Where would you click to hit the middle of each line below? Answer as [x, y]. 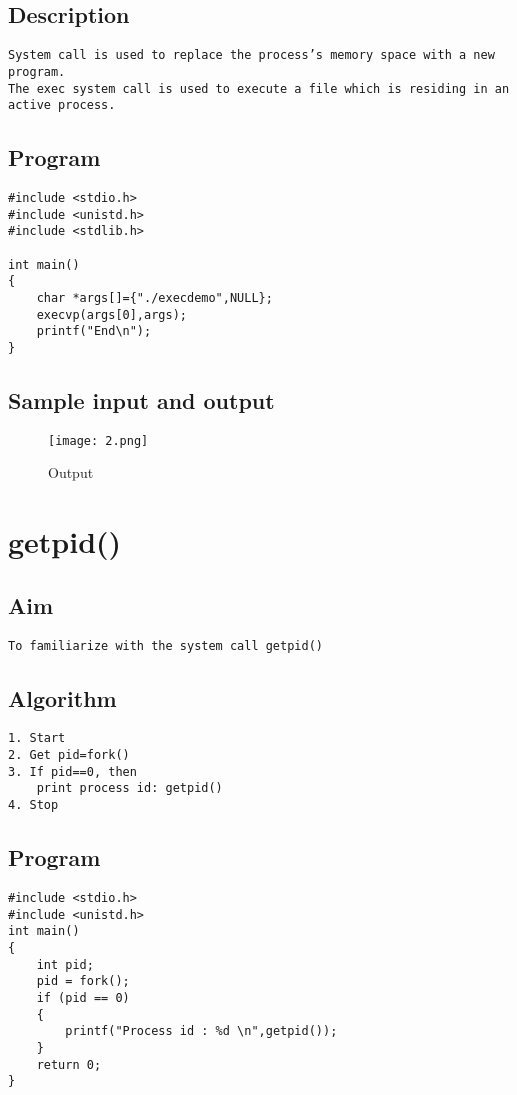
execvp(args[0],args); [111, 314]
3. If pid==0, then [72, 771]
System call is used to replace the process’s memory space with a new [251, 55]
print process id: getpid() [129, 788]
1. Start [37, 738]
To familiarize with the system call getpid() [165, 645]
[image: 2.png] [98, 440]
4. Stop [33, 805]
